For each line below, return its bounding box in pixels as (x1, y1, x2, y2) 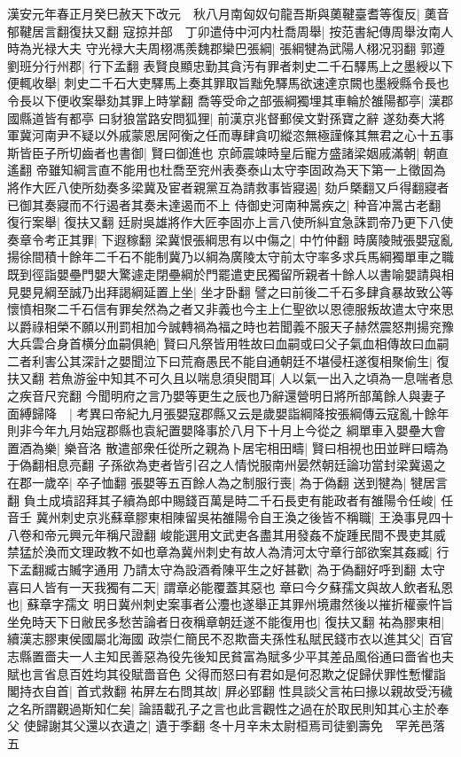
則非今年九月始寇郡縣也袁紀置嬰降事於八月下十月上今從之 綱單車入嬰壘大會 (7, 421, 446, 440)
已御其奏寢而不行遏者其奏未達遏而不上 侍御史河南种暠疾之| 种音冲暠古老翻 (7, 195, 441, 214)
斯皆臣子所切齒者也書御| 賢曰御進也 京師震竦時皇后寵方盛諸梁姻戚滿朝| (7, 143, 420, 161)
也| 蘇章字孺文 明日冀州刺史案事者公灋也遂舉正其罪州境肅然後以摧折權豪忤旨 (7, 595, 454, 613)
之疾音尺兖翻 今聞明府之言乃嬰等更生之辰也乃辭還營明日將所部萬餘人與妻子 (7, 386, 446, 405)
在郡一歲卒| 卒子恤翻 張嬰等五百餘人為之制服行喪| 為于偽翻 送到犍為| (7, 473, 407, 492)
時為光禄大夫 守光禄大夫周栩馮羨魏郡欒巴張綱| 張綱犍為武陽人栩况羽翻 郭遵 (7, 39, 445, 58)
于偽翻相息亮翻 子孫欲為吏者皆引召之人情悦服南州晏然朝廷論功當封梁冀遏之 (7, 456, 446, 474)
